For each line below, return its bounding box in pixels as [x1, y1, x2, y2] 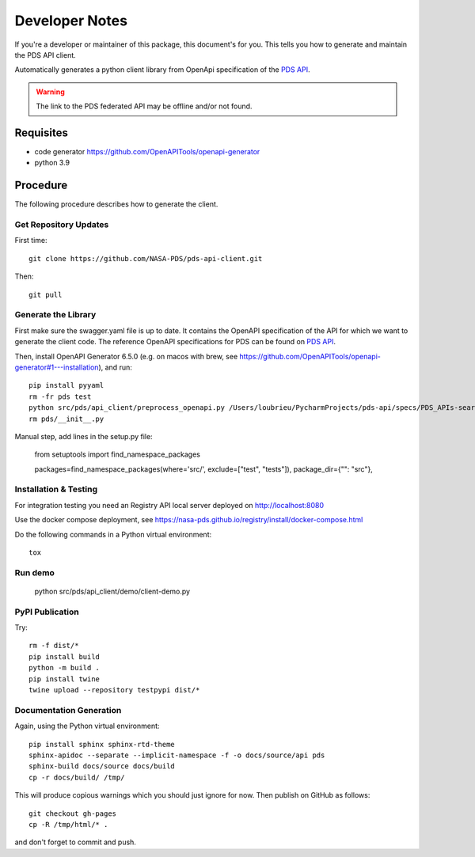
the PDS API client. [14, 50, 77, 59]
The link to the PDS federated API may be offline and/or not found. [36, 101, 253, 111]
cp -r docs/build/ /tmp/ [28, 772, 125, 782]
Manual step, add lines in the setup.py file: [14, 431, 154, 441]
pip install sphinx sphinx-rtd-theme [28, 740, 176, 749]
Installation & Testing [14, 483, 98, 495]
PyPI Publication [14, 606, 79, 617]
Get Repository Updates [14, 219, 109, 230]
